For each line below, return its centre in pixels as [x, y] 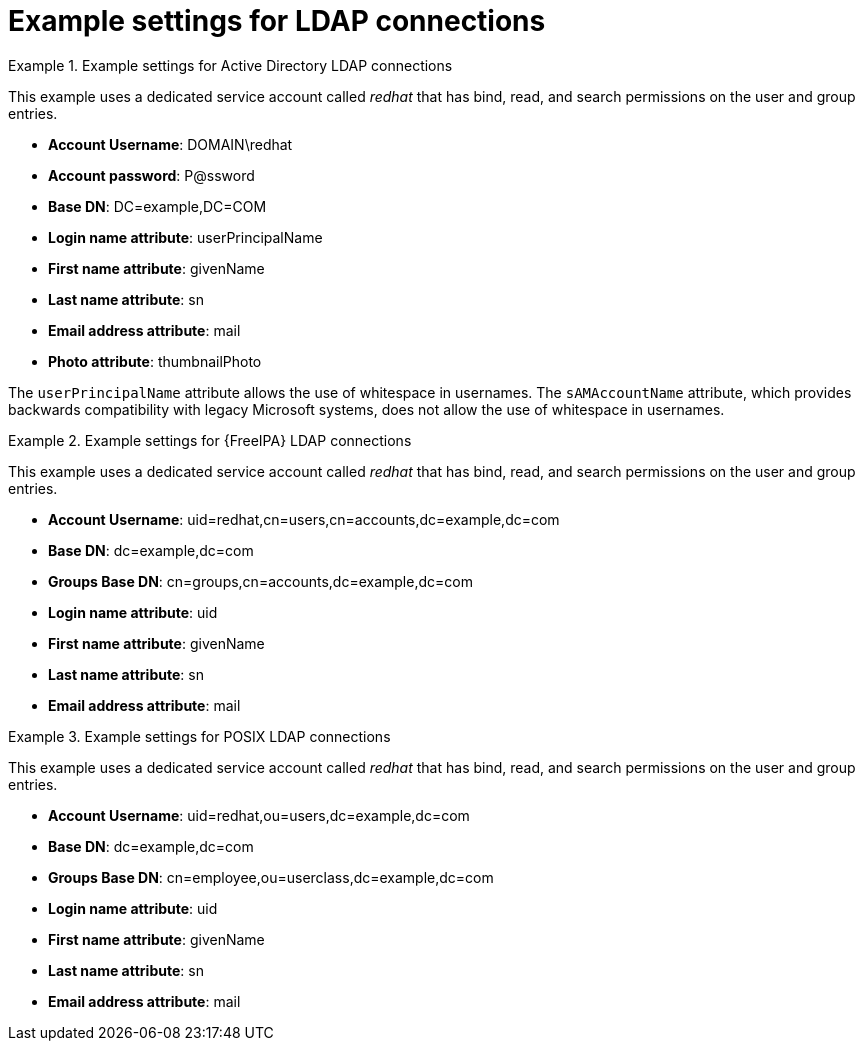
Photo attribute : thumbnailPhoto [155, 361]
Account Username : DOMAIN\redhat [170, 144]
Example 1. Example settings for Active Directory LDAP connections [230, 65]
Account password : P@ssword [151, 175]
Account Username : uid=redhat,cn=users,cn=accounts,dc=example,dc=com [304, 519]
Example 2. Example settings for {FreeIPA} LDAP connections [210, 440]
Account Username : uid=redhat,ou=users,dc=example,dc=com [259, 815]
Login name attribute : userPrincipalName [185, 237]
